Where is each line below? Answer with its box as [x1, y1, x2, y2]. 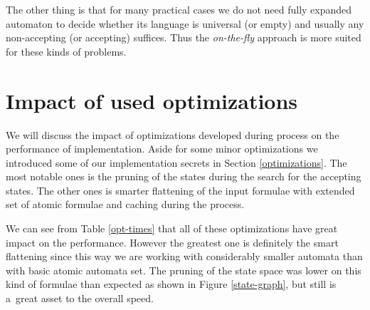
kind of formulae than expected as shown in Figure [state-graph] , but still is [6, 277, 337, 291]
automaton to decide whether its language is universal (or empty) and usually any [6, 16, 364, 31]
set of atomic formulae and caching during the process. [6, 197, 245, 212]
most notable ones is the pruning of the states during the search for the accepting [6, 169, 361, 184]
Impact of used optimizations [6, 86, 298, 115]
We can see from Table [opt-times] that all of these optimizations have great [6, 221, 338, 236]
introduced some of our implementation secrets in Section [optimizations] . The [6, 155, 347, 170]
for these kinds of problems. [6, 43, 127, 58]
